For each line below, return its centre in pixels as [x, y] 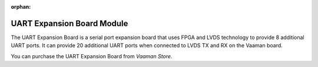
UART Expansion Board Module [69, 23]
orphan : [21, 7]
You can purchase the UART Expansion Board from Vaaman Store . [92, 56]
